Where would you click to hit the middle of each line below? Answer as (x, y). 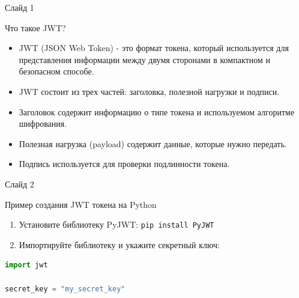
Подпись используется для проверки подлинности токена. (124, 164)
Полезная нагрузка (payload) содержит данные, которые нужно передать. (153, 143)
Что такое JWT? (35, 27)
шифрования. (43, 123)
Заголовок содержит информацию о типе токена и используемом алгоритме (157, 111)
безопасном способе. (56, 71)
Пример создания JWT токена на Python (81, 204)
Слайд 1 (20, 7)
